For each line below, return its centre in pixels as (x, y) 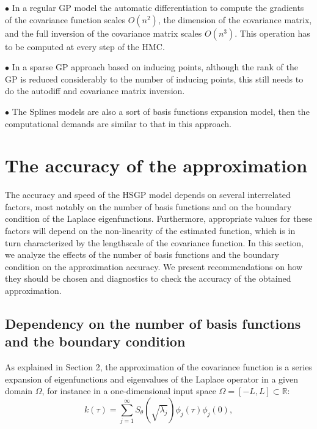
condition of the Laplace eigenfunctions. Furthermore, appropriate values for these (159, 218)
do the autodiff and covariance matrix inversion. (95, 91)
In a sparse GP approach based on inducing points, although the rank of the (155, 67)
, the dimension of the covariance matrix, (235, 19)
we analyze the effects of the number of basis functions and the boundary (142, 255)
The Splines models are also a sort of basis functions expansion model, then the (161, 111)
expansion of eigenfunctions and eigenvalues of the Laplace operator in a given (152, 379)
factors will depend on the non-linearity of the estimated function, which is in (150, 231)
